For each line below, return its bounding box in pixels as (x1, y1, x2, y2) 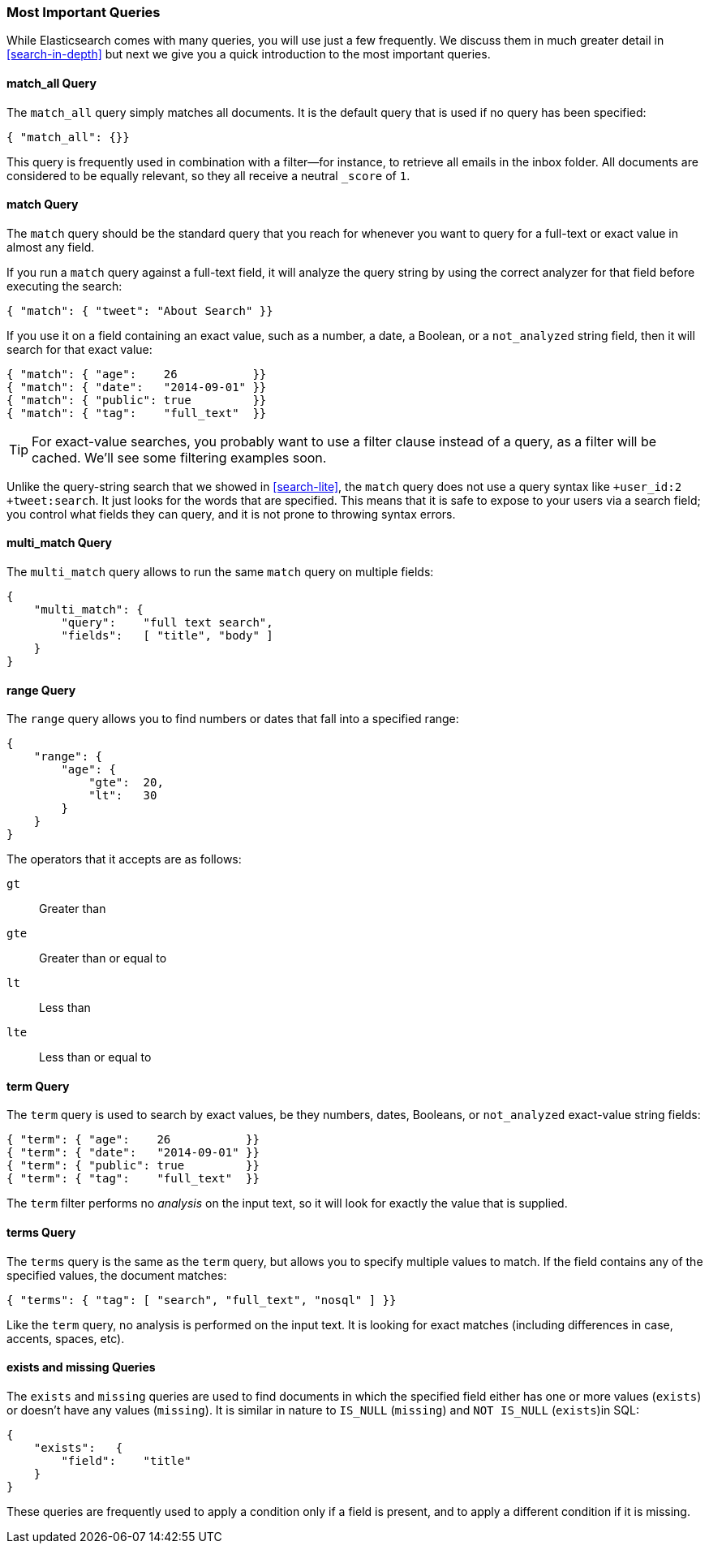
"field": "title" (61, 1453, 191, 1467)
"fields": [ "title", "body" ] (61, 629, 273, 643)
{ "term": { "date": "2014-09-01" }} (6, 1146, 260, 1160)
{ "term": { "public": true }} (6, 1159, 260, 1173)
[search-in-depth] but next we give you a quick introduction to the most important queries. (6, 47, 491, 62)
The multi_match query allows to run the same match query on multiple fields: (6, 565, 434, 579)
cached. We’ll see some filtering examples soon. (32, 449, 327, 466)
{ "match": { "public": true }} (6, 393, 267, 407)
